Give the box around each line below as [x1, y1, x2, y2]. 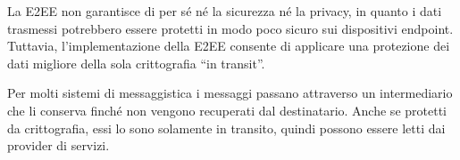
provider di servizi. [7, 136, 110, 155]
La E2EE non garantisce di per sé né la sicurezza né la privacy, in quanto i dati [7, 2, 442, 20]
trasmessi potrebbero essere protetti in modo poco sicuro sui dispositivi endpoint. [7, 19, 454, 37]
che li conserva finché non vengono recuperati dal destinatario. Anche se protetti [7, 100, 447, 119]
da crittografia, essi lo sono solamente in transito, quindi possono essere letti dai [7, 118, 446, 137]
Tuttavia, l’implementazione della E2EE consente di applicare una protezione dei [7, 36, 450, 55]
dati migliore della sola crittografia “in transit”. [7, 53, 265, 72]
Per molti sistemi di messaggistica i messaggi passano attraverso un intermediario [7, 84, 453, 102]
